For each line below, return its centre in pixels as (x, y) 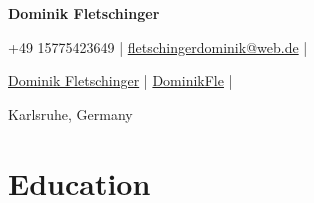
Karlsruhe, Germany (70, 113)
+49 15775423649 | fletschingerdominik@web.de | (158, 46)
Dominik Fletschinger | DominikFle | (120, 80)
